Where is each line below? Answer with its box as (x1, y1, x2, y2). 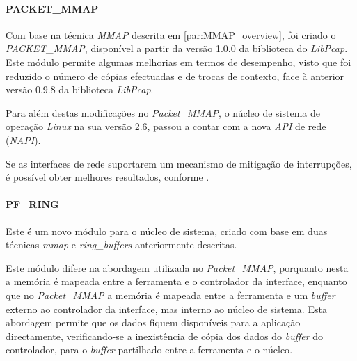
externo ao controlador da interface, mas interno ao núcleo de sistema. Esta (6, 301, 327, 316)
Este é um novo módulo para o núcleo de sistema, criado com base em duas (6, 223, 328, 238)
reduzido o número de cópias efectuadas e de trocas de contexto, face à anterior (6, 68, 344, 83)
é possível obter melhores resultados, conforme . (6, 170, 209, 184)
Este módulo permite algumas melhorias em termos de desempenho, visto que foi (6, 54, 351, 69)
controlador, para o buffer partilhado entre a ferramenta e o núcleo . (6, 342, 293, 357)
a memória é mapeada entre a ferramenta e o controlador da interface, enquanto (6, 274, 347, 289)
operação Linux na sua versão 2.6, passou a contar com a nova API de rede (6, 119, 326, 134)
